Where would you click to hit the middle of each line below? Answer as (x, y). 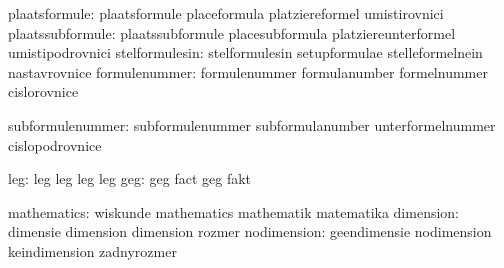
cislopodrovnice (55, 144)
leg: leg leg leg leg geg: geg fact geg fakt (129, 178)
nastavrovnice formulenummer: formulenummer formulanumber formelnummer (248, 71)
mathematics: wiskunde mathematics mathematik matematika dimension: (233, 211)
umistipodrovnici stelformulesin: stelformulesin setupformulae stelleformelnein (245, 52)
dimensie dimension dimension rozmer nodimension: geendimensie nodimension (250, 231)
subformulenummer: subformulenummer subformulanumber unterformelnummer (252, 124)
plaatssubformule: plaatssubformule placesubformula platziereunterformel (232, 32)
